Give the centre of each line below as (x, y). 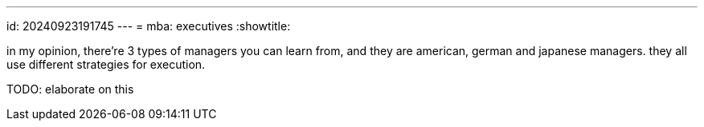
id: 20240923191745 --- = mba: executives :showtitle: (149, 26)
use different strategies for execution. (106, 64)
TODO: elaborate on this (70, 89)
